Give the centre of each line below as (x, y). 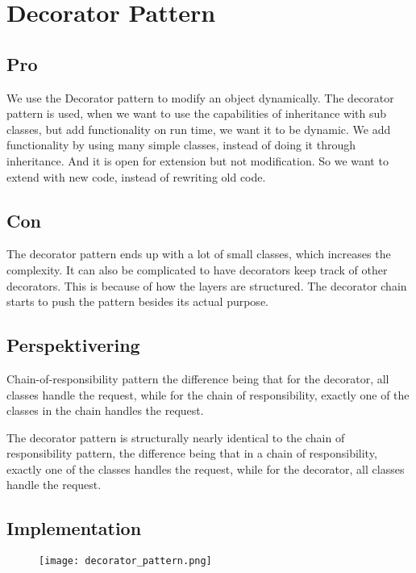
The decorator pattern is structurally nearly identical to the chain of (176, 437)
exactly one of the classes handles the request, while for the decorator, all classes (206, 468)
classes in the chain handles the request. (105, 410)
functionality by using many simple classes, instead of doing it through (181, 145)
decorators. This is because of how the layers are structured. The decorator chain (207, 285)
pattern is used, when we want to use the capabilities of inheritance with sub (197, 113)
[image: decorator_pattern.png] (125, 561)
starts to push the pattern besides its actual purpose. (137, 301)
